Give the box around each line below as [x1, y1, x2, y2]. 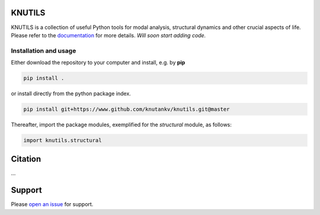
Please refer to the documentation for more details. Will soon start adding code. [11, 31, 206, 38]
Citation [11, 154, 41, 164]
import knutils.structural [23, 137, 102, 143]
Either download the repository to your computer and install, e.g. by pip [11, 59, 185, 66]
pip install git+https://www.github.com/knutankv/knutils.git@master [23, 106, 230, 113]
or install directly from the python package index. [11, 90, 132, 97]
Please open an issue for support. [11, 201, 94, 208]
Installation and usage [11, 46, 76, 54]
